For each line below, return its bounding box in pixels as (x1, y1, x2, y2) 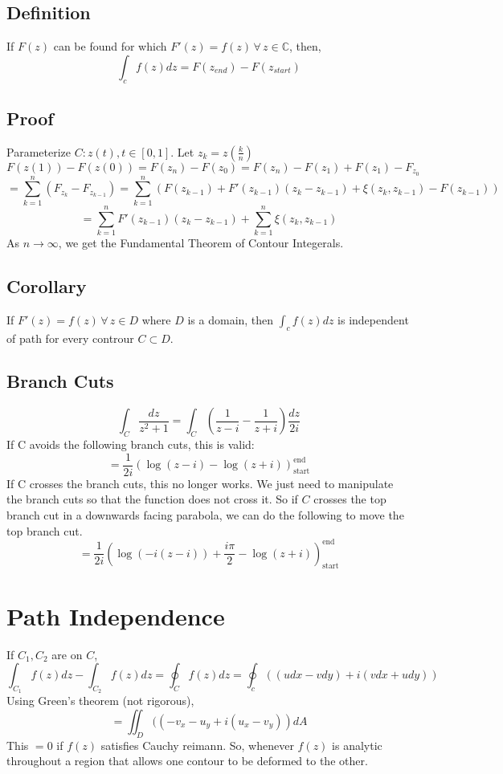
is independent (337, 311, 409, 328)
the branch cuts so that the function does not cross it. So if (6, 491, 298, 507)
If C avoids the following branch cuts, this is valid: (6, 436, 255, 453)
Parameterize (6, 143, 71, 160)
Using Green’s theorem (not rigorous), (6, 692, 194, 709)
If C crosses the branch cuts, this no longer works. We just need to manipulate (6, 475, 394, 491)
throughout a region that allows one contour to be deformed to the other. (6, 752, 368, 769)
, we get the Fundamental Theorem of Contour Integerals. (58, 234, 344, 251)
